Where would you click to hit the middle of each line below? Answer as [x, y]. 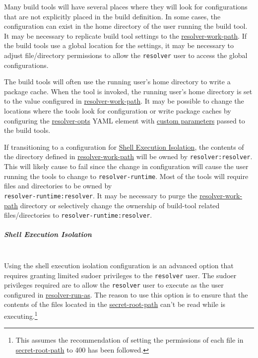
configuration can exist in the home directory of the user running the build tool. [126, 26]
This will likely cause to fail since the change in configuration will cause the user [126, 166]
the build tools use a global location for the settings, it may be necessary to [119, 45]
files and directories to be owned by [58, 186]
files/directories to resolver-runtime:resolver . [78, 215]
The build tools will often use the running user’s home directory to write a [117, 82]
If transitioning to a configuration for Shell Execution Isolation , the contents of [124, 147]
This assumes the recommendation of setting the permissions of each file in [129, 340]
